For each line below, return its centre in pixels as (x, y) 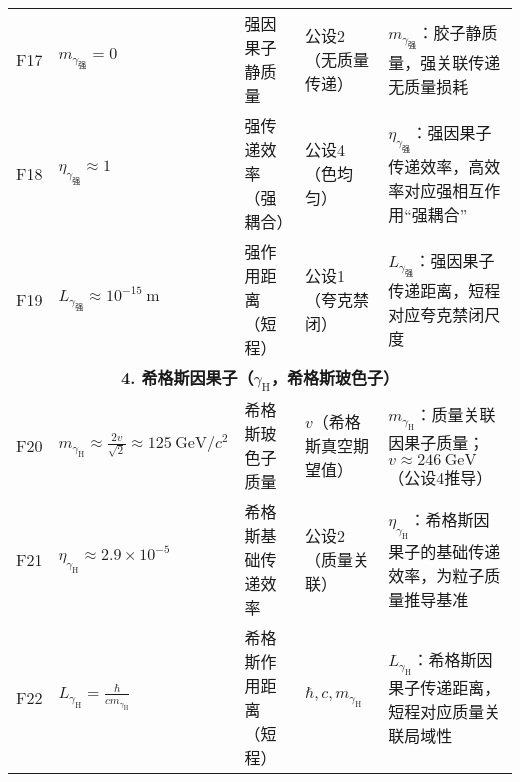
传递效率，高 (436, 166)
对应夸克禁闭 (436, 315)
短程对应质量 (436, 712)
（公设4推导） (440, 477)
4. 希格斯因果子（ (187, 377)
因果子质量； (436, 442)
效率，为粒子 (436, 575)
